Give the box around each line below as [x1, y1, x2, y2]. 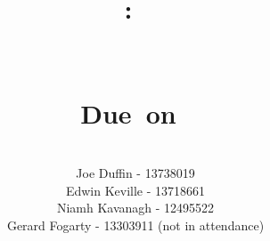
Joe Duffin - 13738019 [76, 164, 195, 182]
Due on [80, 94, 176, 131]
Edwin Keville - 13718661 [65, 181, 206, 199]
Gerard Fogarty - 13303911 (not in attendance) [6, 216, 265, 235]
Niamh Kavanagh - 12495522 [56, 198, 215, 217]
